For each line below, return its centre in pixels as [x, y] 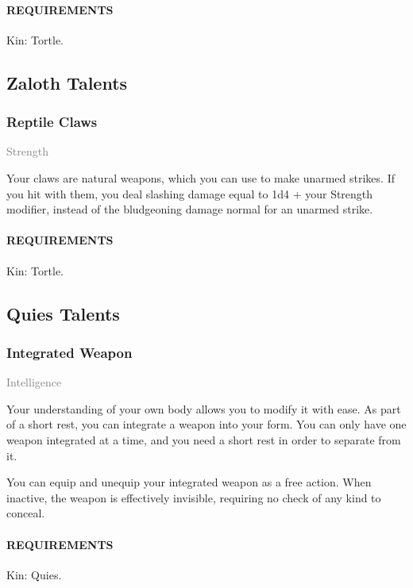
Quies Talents [63, 313]
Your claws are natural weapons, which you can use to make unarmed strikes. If [201, 177]
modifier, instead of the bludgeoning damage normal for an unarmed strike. [190, 209]
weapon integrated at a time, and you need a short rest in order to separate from [204, 439]
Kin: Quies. [34, 574]
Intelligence [34, 382]
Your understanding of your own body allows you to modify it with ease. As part [204, 408]
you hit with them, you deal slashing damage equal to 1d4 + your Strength [190, 193]
